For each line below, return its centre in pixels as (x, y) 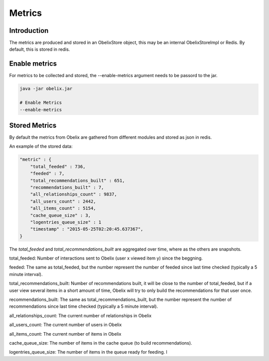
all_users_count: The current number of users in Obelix (66, 325)
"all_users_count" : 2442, (63, 201)
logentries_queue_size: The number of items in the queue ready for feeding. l (88, 352)
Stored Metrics (33, 125)
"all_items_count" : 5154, (63, 208)
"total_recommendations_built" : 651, (77, 180)
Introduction (29, 31)
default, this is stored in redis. (40, 49)
